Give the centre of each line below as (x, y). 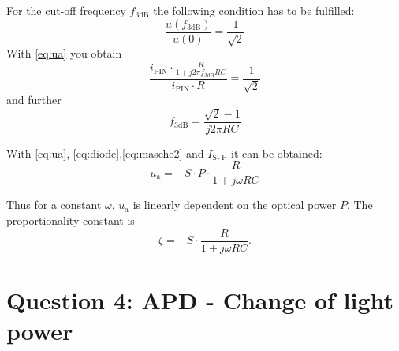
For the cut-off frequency (66, 10)
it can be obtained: (277, 153)
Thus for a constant (54, 205)
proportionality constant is (71, 220)
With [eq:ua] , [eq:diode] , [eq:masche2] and (105, 153)
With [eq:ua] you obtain (64, 53)
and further (34, 100)
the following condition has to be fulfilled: (254, 10)
